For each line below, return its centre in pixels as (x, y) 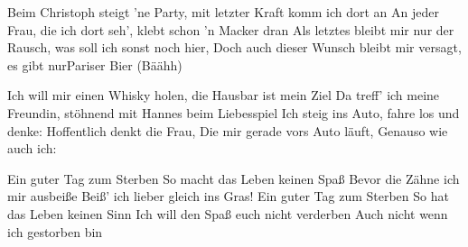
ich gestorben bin (55, 231)
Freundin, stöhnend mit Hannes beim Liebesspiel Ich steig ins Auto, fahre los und (234, 112)
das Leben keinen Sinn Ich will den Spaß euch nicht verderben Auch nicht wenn (228, 213)
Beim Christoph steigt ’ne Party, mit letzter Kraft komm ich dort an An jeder (223, 12)
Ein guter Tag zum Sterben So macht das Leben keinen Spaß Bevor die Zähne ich (234, 178)
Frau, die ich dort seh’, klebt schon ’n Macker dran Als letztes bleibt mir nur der (231, 29)
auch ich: (32, 148)
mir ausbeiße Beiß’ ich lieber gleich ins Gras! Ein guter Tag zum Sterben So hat (228, 196)
